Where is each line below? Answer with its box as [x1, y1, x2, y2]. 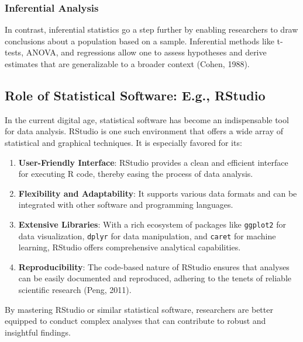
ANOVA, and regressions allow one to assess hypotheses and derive [26, 46, 267, 58]
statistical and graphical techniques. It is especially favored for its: [5, 136, 242, 148]
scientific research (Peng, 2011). [18, 284, 132, 296]
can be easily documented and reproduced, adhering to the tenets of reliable [18, 272, 292, 284]
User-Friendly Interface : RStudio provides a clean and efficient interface [18, 156, 288, 168]
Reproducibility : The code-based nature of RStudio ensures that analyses [18, 260, 290, 273]
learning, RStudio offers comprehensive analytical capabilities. [18, 241, 241, 253]
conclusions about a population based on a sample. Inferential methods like [5, 34, 274, 47]
